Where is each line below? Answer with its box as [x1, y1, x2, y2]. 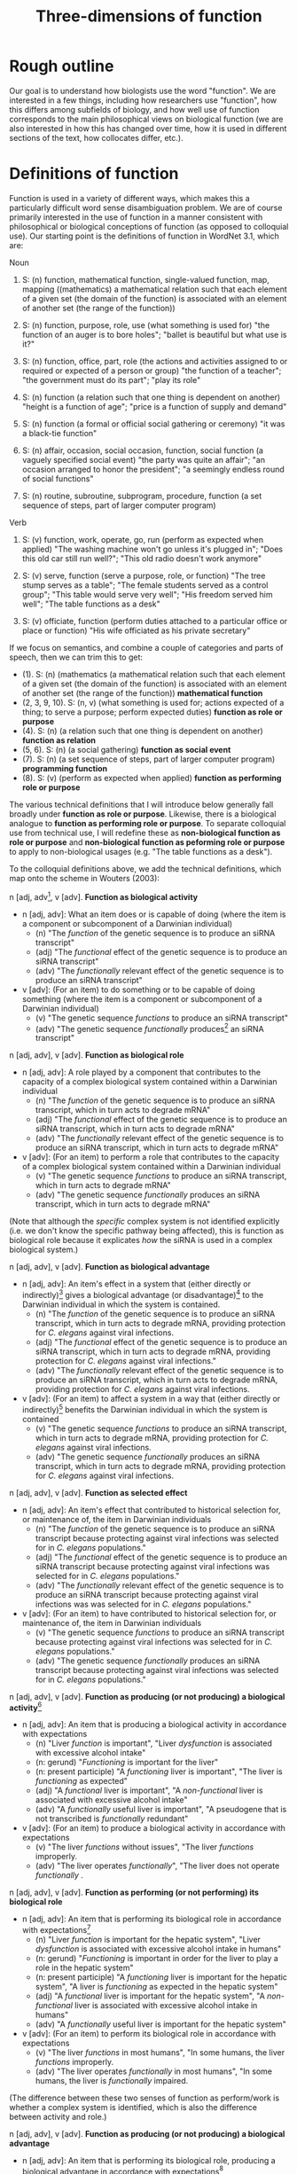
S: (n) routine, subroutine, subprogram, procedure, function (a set [21, 490, 262, 501]
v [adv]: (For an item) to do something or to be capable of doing [21, 984, 255, 995]
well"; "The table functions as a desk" [21, 598, 161, 609]
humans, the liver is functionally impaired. [35, 2075, 189, 2085]
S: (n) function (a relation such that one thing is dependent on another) [21, 392, 281, 403]
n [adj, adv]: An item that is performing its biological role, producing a [21, 2154, 277, 2165]
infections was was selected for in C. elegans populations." [35, 1599, 252, 1609]
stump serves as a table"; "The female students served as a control [21, 579, 269, 590]
